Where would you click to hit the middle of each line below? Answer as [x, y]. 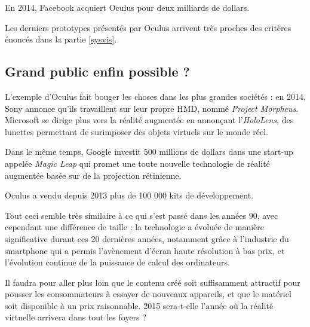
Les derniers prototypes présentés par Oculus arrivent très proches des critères [148, 27]
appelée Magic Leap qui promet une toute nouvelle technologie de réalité [137, 163]
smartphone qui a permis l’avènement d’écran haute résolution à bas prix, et [145, 250]
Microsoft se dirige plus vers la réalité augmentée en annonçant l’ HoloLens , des [149, 120]
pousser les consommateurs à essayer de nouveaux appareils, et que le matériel [148, 294]
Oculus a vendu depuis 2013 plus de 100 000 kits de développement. [129, 195]
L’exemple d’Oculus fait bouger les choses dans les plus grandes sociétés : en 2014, [155, 96]
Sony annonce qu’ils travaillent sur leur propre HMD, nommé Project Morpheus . [152, 108]
